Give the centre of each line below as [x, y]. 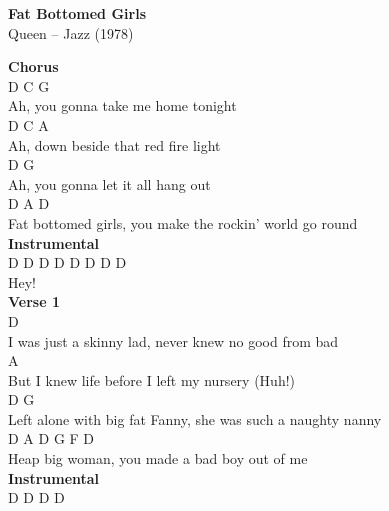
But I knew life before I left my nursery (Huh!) [151, 379]
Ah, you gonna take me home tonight [122, 105]
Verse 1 [34, 301]
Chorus [33, 66]
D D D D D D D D [67, 262]
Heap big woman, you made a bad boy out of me [158, 458]
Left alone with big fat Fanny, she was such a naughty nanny [195, 418]
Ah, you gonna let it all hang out [109, 183]
